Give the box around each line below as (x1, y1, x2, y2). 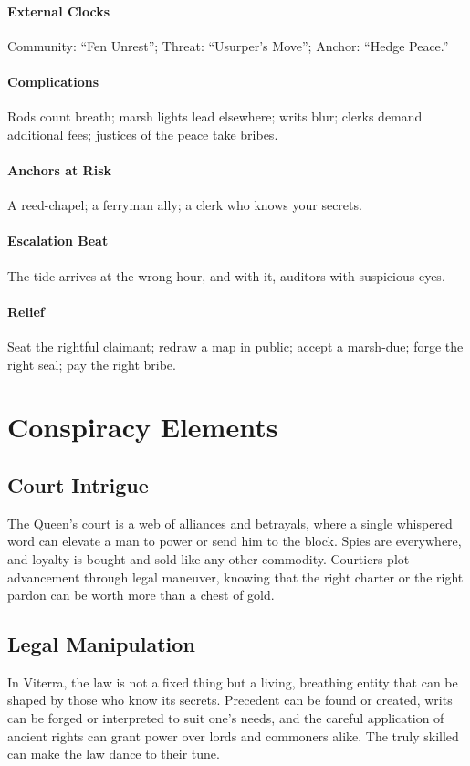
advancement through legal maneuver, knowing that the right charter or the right (7, 567, 464, 586)
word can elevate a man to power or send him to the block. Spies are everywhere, (7, 531, 462, 551)
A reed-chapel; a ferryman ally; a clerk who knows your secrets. (7, 195, 362, 215)
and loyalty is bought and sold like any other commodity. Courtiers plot (7, 549, 410, 568)
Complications (7, 71, 99, 90)
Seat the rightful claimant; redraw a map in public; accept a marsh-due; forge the (7, 336, 464, 355)
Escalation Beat (7, 231, 109, 250)
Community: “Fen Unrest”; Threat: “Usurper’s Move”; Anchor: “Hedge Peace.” (7, 36, 449, 55)
